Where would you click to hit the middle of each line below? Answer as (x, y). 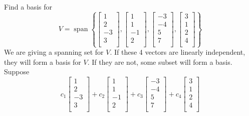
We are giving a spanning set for (54, 52)
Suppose (17, 72)
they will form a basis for (43, 62)
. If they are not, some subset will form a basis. (160, 62)
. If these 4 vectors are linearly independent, (178, 52)
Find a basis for (28, 7)
